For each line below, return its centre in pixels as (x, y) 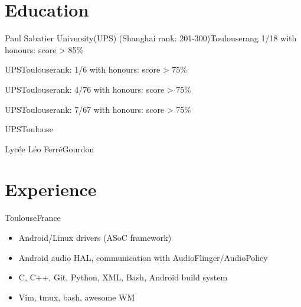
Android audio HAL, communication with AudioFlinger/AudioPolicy (143, 257)
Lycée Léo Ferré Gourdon (50, 148)
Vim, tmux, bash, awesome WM (77, 297)
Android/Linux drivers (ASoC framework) (95, 237)
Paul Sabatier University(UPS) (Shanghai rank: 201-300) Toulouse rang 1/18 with (151, 38)
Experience (51, 189)
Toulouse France (33, 218)
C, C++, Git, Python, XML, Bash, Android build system (123, 277)
